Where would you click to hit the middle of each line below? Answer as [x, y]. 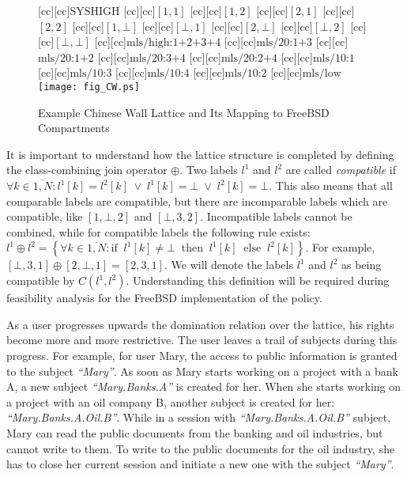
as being [361, 265]
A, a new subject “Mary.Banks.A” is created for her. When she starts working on [204, 386]
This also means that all [334, 185]
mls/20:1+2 [66, 58]
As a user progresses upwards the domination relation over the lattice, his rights [200, 324]
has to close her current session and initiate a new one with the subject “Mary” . [200, 464]
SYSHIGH [95, 12]
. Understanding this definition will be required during [258, 280]
